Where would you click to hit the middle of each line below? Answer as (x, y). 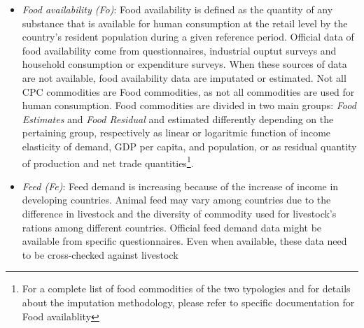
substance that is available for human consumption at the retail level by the (185, 23)
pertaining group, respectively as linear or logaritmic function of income (176, 133)
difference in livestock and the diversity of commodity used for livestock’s (179, 213)
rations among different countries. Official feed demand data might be (172, 227)
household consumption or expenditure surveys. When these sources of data (184, 64)
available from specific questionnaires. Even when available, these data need (184, 241)
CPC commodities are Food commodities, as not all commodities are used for (188, 91)
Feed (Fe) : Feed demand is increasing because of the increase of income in (180, 186)
